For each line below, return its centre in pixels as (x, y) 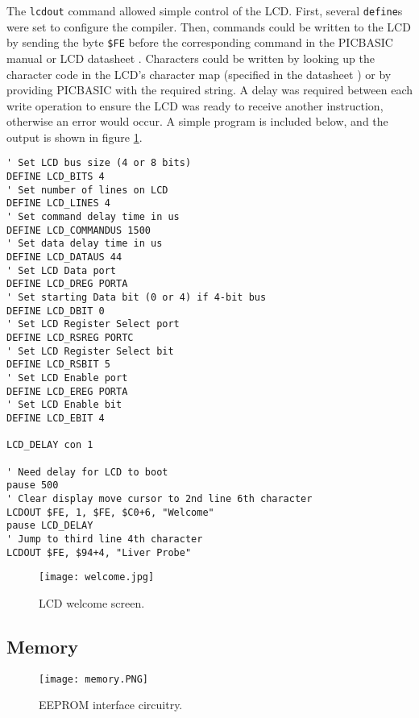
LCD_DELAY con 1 (50, 445)
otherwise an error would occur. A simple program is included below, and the (197, 121)
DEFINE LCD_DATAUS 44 (64, 257)
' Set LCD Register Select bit (90, 351)
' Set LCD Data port (62, 270)
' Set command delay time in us (93, 217)
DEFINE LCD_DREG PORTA (67, 284)
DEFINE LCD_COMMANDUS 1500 (79, 230)
